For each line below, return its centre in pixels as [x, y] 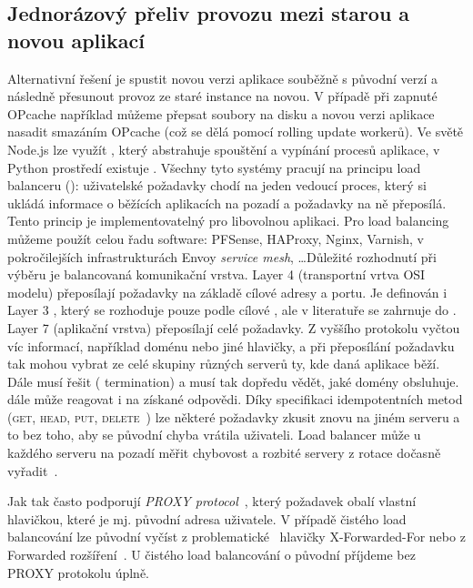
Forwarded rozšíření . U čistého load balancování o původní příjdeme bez [211, 555]
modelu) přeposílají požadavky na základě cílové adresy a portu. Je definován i [227, 292]
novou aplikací [76, 40]
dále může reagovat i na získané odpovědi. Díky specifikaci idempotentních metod [235, 399]
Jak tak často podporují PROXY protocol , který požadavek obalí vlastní [212, 501]
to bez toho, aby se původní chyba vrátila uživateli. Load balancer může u [214, 435]
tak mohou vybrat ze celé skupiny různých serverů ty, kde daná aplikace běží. [224, 364]
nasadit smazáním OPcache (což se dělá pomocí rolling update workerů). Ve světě [236, 132]
